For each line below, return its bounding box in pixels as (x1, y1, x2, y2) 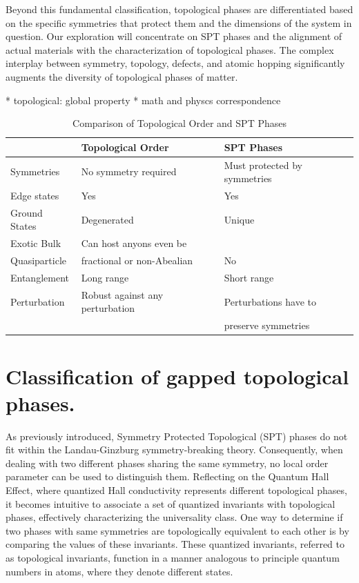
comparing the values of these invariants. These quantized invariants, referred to (6, 537, 345, 551)
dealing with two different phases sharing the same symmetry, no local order (6, 455, 329, 470)
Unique (224, 212, 255, 226)
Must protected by (224, 157, 302, 172)
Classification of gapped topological (6, 362, 349, 390)
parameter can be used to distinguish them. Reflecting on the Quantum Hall (6, 469, 329, 484)
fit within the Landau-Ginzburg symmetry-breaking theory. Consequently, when (6, 442, 343, 457)
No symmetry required (81, 164, 177, 179)
